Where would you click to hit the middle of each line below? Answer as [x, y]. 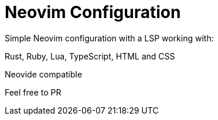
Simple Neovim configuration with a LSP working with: [109, 38]
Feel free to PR [33, 92]
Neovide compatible [44, 74]
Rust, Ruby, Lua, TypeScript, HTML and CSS [90, 56]
